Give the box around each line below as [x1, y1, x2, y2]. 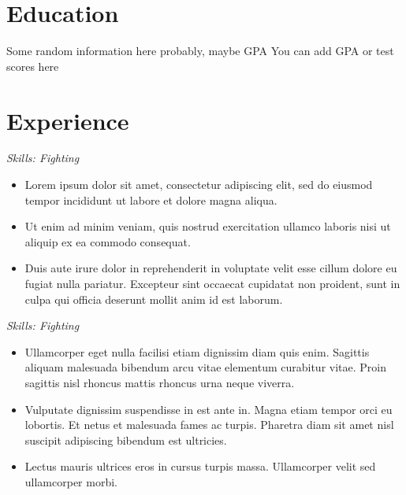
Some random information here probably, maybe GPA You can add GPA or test [6, 42, 394, 59]
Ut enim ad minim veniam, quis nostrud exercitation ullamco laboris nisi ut [24, 218, 391, 235]
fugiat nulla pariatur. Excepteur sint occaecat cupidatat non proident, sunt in [24, 275, 400, 291]
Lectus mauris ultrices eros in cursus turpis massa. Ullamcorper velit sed [24, 458, 376, 475]
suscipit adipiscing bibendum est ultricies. [24, 431, 227, 448]
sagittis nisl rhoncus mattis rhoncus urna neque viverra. [24, 374, 295, 390]
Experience [6, 104, 129, 136]
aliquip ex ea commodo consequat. [24, 233, 191, 249]
